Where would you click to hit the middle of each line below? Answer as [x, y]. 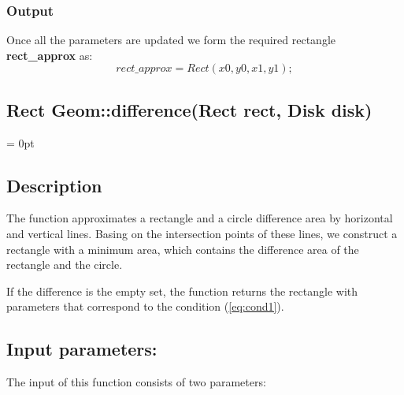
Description [54, 185]
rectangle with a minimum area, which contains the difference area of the [183, 249]
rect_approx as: [50, 55]
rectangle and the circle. [65, 265]
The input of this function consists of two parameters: [136, 382]
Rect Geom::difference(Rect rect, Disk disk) [189, 109]
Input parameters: [82, 349]
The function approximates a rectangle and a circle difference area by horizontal [200, 218]
